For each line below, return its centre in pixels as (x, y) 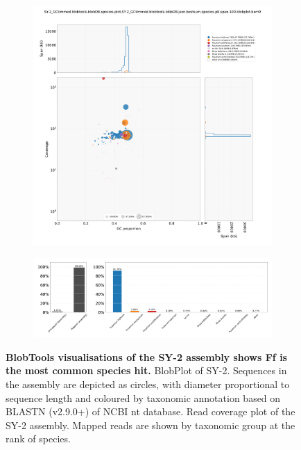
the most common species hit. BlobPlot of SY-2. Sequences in (146, 370)
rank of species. (38, 439)
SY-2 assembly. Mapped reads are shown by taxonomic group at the (150, 425)
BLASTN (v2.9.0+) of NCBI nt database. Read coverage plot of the (150, 411)
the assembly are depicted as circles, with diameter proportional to (148, 384)
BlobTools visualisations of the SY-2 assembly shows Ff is (146, 356)
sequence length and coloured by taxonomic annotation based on (143, 397)
